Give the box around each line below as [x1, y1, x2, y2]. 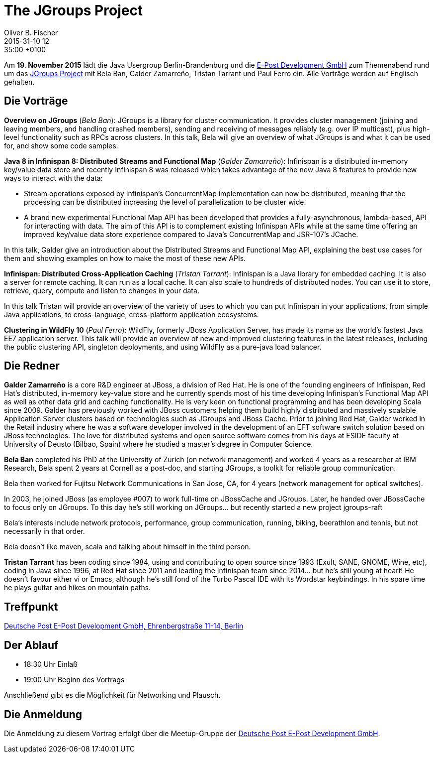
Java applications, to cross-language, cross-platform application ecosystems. [4, 310, 259, 319]
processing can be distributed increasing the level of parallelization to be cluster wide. [24, 197, 306, 206]
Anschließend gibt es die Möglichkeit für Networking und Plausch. [4, 691, 221, 700]
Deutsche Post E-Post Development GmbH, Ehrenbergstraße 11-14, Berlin [4, 622, 244, 631]
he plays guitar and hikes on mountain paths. [4, 583, 151, 592]
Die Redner [4, 360, 60, 373]
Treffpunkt [4, 600, 58, 613]
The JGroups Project [4, 2, 143, 19]
